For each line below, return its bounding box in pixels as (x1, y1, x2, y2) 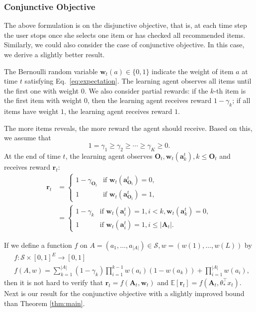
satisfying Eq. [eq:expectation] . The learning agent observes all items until (24, 76, 252, 86)
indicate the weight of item (152, 66, 234, 76)
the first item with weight (4, 95, 82, 105)
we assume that (4, 132, 51, 143)
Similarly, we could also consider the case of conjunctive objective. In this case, (4, 39, 245, 50)
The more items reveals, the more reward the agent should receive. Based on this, (4, 122, 253, 133)
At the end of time (4, 150, 61, 161)
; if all (232, 95, 251, 105)
